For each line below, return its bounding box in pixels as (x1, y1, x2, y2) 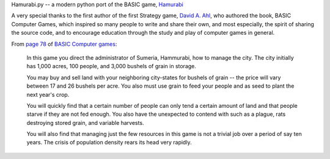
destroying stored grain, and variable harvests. (26, 119, 144, 126)
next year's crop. (26, 91, 70, 98)
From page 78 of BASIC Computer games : (11, 40, 117, 48)
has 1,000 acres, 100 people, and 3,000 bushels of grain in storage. (26, 63, 197, 70)
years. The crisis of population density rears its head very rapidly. (26, 139, 192, 146)
